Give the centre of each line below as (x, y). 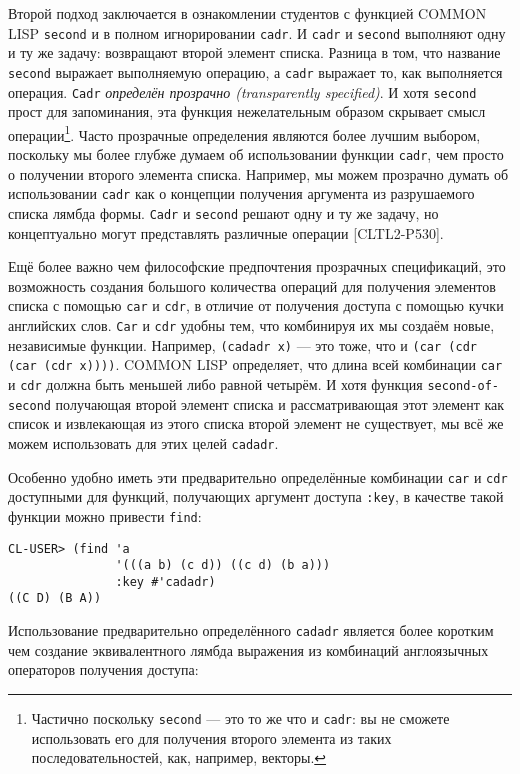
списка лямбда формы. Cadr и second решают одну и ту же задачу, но (223, 212)
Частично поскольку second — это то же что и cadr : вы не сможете (240, 717)
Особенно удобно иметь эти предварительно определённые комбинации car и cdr (258, 476)
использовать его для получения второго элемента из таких (211, 737)
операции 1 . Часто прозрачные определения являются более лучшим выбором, (244, 133)
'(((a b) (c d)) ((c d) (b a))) (223, 565)
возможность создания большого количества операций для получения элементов (252, 285)
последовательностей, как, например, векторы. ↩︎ (179, 757)
